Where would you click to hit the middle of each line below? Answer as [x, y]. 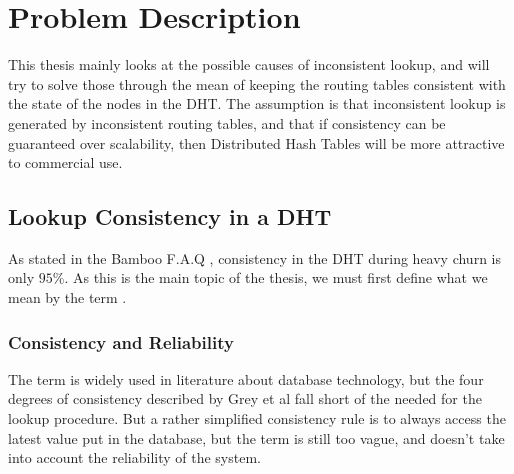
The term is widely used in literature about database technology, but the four [246, 378]
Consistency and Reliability [121, 341]
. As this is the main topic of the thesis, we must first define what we [276, 277]
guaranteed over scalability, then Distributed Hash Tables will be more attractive [256, 142]
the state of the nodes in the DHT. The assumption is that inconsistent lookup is [257, 103]
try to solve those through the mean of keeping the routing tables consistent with [257, 83]
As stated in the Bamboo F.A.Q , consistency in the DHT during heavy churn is [254, 257]
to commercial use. [65, 162]
